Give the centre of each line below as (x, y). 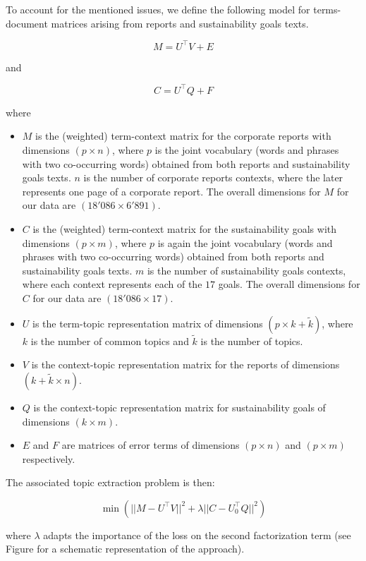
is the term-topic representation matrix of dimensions (148, 323)
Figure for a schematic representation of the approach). (125, 549)
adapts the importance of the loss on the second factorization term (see (197, 535)
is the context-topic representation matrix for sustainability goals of (179, 407)
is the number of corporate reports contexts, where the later (213, 177)
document (27, 23)
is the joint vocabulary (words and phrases (247, 149)
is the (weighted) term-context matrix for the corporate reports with (183, 136)
